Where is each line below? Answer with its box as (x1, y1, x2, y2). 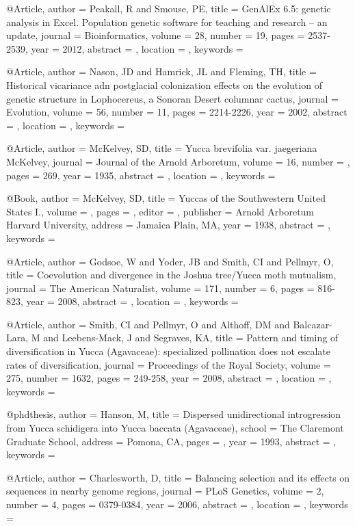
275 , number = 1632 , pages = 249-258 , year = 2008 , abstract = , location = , (6, 371, 332, 385)
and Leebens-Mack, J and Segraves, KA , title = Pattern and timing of (43, 330, 339, 345)
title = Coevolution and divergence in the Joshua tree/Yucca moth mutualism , (6, 267, 337, 282)
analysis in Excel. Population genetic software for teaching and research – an (6, 14, 328, 29)
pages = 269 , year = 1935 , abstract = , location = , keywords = (6, 168, 276, 182)
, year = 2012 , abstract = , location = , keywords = (25, 41, 244, 55)
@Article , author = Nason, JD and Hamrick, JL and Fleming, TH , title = (6, 64, 317, 79)
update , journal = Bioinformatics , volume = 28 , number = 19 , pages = (6, 28, 305, 42)
